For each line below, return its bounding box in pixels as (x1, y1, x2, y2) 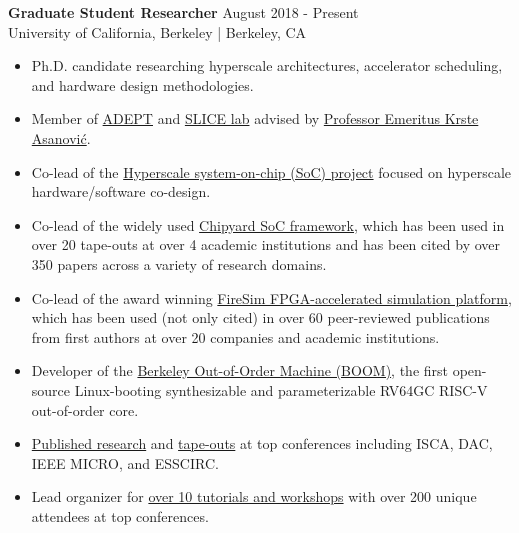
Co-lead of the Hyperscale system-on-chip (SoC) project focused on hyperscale (31, 161, 512, 182)
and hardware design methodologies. (31, 74, 254, 95)
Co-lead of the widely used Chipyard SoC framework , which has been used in (31, 214, 505, 235)
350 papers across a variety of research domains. (31, 253, 327, 274)
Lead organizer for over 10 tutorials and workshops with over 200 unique (31, 486, 477, 507)
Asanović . (31, 127, 91, 148)
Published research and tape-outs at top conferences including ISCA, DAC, (31, 433, 493, 454)
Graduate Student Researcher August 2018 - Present (8, 2, 359, 22)
